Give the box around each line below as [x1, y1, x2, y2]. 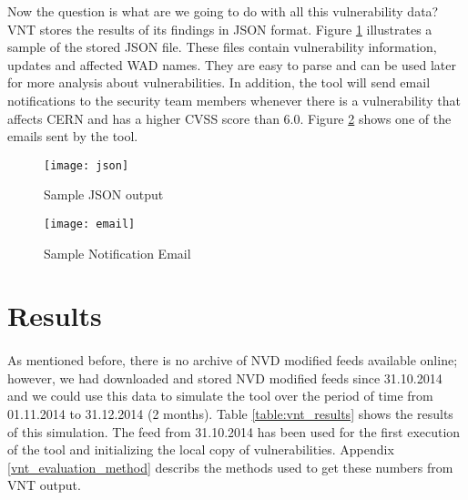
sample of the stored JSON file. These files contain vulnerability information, [7, 37, 437, 56]
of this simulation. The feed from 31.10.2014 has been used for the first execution [7, 422, 461, 441]
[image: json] [44, 158, 129, 172]
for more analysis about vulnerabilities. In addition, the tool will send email [7, 73, 431, 92]
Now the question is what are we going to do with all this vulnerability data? [7, 2, 439, 20]
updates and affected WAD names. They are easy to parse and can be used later [7, 55, 456, 74]
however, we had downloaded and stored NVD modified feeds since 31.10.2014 [7, 368, 443, 387]
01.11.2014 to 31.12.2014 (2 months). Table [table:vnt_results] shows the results [7, 404, 453, 423]
